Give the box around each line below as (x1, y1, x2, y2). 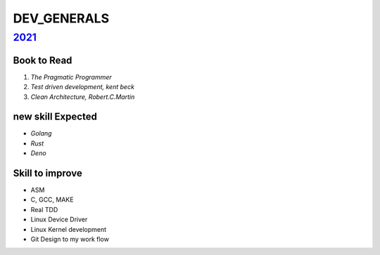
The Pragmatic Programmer (30, 72, 112, 81)
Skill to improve (13, 167, 82, 179)
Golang (30, 129, 52, 138)
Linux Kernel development (30, 225, 107, 233)
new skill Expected (13, 111, 98, 123)
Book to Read (13, 54, 72, 66)
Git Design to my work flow (30, 235, 109, 244)
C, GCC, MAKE (30, 195, 74, 204)
